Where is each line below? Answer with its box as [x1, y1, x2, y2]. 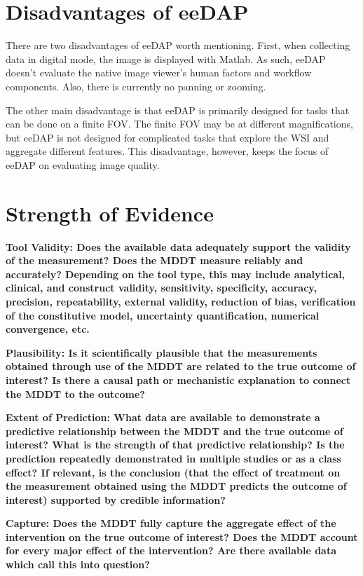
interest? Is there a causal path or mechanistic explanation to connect [6, 372, 351, 387]
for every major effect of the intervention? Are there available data [6, 543, 337, 558]
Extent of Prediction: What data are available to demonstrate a [6, 410, 320, 425]
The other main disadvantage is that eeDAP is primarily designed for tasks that [6, 102, 350, 117]
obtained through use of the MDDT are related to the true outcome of [6, 359, 356, 373]
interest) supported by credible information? [6, 492, 226, 507]
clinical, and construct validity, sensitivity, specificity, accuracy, [6, 280, 317, 295]
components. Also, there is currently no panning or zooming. [6, 78, 266, 93]
